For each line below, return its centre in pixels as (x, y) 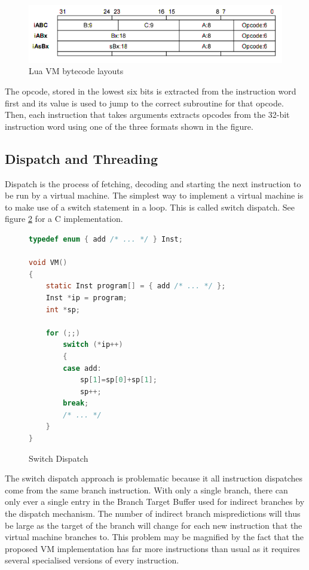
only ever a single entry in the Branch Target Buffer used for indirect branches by (155, 502)
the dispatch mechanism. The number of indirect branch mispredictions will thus (153, 513)
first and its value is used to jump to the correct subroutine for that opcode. (144, 103)
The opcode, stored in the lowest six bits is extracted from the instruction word (151, 91)
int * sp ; (63, 310)
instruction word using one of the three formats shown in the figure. (129, 126)
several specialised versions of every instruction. (92, 560)
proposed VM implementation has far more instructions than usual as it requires (152, 548)
